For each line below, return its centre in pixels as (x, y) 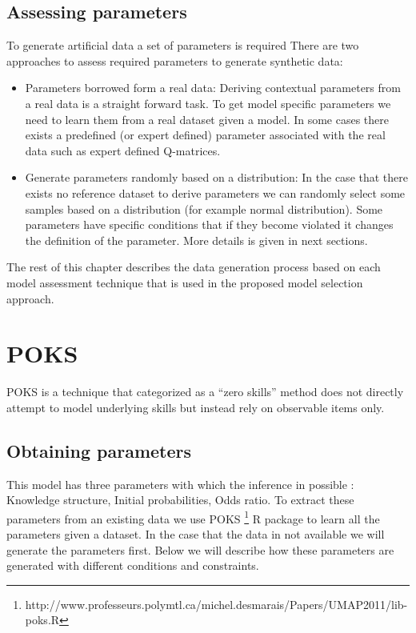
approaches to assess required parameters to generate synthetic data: (175, 60)
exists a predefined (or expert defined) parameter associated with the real (205, 135)
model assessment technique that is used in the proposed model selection (185, 282)
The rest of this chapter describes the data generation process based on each (194, 267)
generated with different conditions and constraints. (133, 565)
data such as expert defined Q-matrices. (123, 150)
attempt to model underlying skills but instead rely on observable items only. (196, 407)
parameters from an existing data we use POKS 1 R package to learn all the (193, 517)
